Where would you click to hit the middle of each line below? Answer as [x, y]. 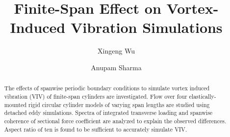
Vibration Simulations [146, 27]
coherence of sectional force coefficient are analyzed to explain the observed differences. [115, 121]
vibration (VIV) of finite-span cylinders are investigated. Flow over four [96, 96]
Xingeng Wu [116, 51]
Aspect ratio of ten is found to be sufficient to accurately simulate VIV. [96, 129]
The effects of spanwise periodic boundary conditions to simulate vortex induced [107, 88]
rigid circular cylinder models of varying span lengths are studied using [119, 104]
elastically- [203, 96]
